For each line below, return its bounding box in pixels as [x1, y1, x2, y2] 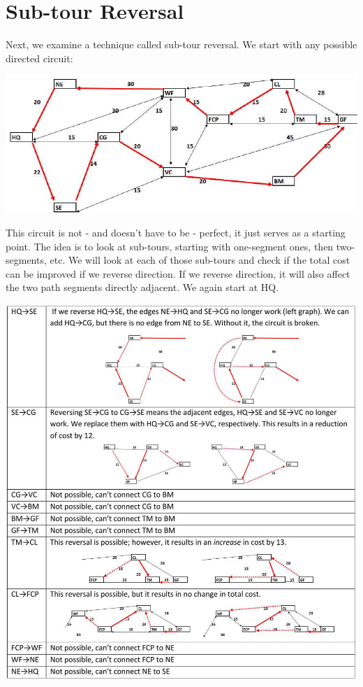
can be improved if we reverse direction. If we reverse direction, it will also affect [6, 266, 350, 281]
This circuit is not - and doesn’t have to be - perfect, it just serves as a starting [6, 225, 346, 240]
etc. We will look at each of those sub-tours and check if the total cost [50, 253, 350, 267]
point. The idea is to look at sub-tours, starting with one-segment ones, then [6, 239, 334, 253]
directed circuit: [6, 50, 73, 65]
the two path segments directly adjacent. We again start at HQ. [6, 280, 279, 295]
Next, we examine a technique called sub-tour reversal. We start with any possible [6, 37, 357, 52]
